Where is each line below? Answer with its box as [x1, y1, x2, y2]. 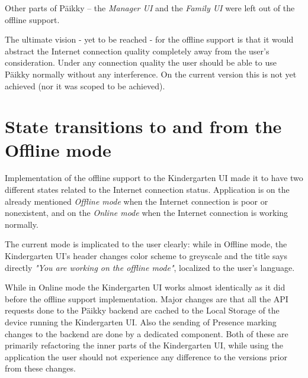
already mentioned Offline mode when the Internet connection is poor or [5, 195, 268, 207]
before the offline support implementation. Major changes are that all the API [5, 292, 288, 305]
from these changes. [5, 362, 76, 374]
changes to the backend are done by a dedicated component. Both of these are [5, 327, 288, 340]
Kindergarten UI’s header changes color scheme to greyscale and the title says [5, 250, 287, 262]
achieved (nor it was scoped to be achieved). [5, 79, 165, 92]
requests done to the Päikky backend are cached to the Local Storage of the [5, 304, 280, 316]
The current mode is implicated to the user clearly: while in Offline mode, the [5, 238, 287, 250]
